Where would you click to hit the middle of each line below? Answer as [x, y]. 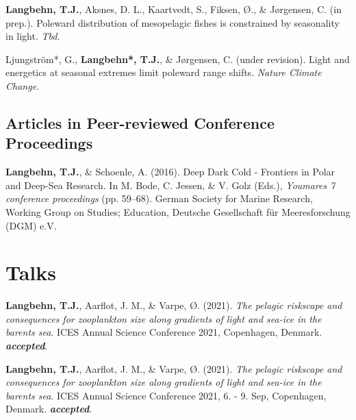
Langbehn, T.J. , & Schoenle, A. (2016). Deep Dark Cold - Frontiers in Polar [170, 172]
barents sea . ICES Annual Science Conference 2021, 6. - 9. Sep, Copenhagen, [166, 395]
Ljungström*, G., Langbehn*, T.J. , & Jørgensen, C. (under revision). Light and [178, 59]
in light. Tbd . [33, 36]
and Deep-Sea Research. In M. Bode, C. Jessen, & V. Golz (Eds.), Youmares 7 [170, 185]
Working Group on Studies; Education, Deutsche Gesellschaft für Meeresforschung [178, 211]
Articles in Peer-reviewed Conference [140, 122]
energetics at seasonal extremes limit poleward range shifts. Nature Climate [164, 72]
